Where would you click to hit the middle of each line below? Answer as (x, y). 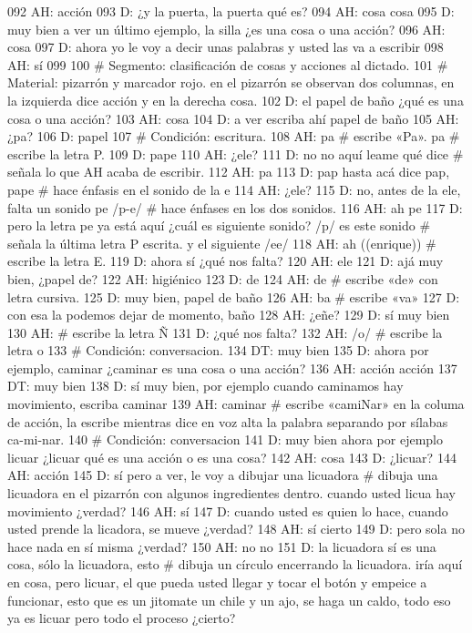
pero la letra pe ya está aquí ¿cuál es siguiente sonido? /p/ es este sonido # (219, 225)
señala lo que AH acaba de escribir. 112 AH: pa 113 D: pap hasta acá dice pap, (229, 172)
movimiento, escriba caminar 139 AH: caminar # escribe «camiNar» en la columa (236, 404)
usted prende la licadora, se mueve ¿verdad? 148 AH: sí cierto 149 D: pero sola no (236, 529)
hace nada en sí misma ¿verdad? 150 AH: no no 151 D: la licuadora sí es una (222, 546)
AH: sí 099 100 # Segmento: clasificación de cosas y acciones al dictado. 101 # (228, 64)
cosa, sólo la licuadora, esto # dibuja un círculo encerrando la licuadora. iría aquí (235, 564)
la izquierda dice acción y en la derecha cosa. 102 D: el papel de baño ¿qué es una (236, 100)
